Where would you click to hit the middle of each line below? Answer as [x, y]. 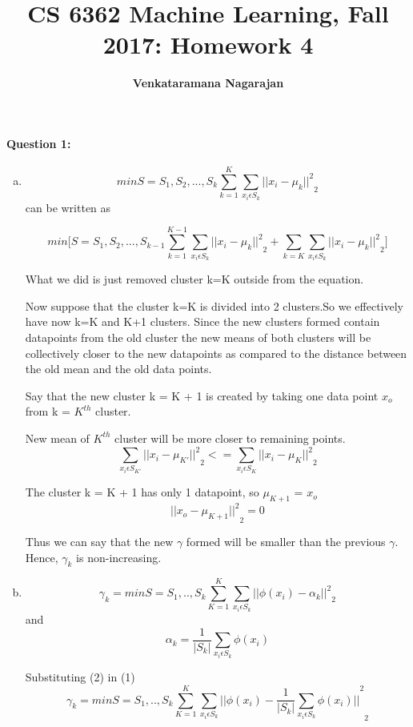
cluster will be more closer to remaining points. [230, 438]
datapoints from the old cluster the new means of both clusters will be [198, 337]
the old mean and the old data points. [118, 369]
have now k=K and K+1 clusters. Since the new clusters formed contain [202, 321]
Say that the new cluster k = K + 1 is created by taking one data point [202, 395]
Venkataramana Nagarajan [208, 83]
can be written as [68, 207]
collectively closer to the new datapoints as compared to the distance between [216, 353]
